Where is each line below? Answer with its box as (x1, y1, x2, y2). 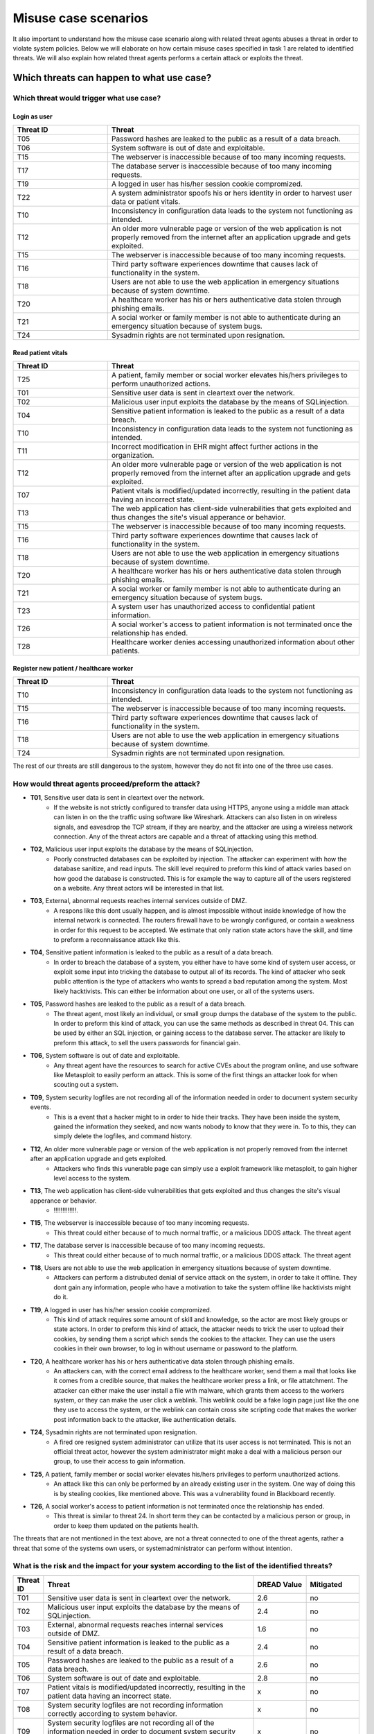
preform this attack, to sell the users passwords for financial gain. (53, 1038, 241, 1047)
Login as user (12, 112, 53, 121)
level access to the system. (53, 1174, 132, 1182)
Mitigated (310, 1579, 343, 1589)
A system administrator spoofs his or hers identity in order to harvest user (111, 188, 353, 198)
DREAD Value (257, 1579, 303, 1589)
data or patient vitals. (111, 197, 181, 207)
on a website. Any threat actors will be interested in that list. (53, 884, 224, 892)
